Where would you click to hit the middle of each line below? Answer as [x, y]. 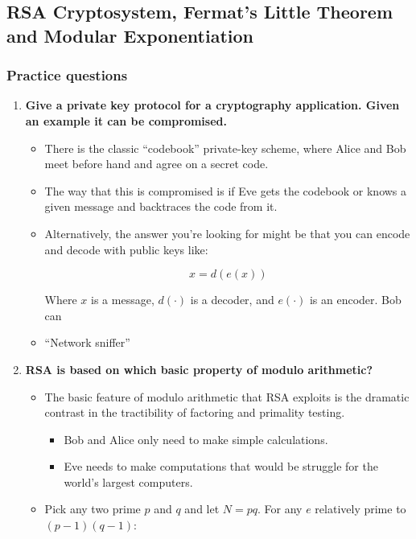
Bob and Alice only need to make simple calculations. [196, 439]
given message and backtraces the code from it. [161, 206]
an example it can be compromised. [126, 120]
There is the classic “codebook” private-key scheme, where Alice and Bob [225, 148]
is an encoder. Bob [355, 300]
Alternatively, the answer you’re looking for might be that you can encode [227, 233]
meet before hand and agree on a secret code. [157, 164]
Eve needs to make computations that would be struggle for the [221, 466]
